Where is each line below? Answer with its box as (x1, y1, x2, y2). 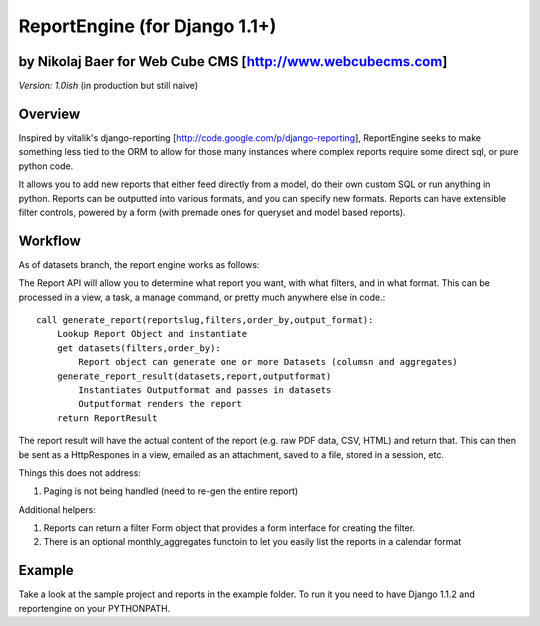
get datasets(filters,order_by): (56, 342, 222, 354)
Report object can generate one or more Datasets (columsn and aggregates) (78, 356, 459, 368)
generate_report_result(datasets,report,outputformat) (56, 370, 332, 382)
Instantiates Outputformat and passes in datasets (78, 384, 332, 395)
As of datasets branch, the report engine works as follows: (18, 258, 260, 270)
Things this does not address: (18, 466, 142, 479)
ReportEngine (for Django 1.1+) (18, 15, 277, 37)
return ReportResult (56, 412, 158, 424)
